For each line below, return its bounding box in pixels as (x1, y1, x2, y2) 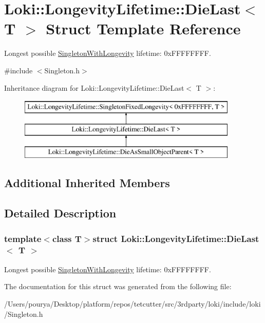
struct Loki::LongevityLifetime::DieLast (92, 232, 259, 245)
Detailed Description (4, 205, 117, 221)
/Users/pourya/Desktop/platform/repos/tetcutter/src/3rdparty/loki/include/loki (4, 298, 261, 309)
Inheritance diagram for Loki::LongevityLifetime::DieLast (4, 82, 184, 93)
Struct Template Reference (46, 18, 241, 39)
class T (52, 232, 82, 245)
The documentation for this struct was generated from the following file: (4, 281, 232, 292)
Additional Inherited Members (4, 175, 170, 191)
